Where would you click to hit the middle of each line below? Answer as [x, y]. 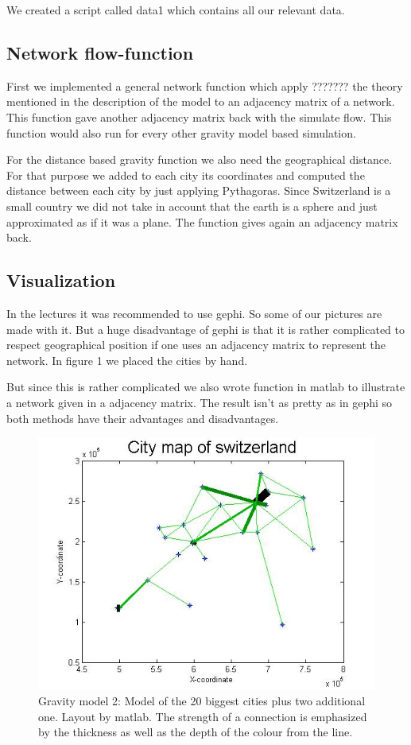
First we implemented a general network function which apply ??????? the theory [205, 85]
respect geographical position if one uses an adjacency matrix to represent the [196, 345]
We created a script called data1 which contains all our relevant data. [176, 10]
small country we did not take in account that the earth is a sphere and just [192, 206]
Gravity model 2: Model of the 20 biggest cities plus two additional [202, 701]
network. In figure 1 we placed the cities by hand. [127, 360]
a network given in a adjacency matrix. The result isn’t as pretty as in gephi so [200, 402]
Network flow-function [100, 52]
